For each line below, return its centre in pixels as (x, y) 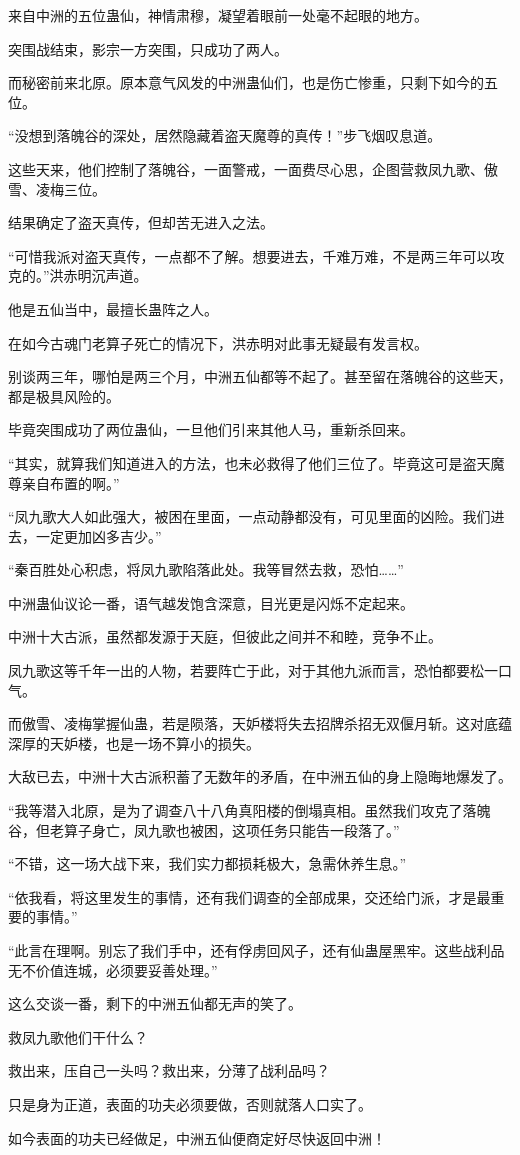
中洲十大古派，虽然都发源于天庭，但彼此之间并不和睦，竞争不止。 (225, 636)
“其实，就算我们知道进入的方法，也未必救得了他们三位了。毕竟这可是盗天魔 (256, 462)
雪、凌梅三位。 (57, 188)
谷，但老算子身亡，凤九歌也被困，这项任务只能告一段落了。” (204, 829)
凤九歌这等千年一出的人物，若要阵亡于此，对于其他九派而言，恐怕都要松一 (253, 670)
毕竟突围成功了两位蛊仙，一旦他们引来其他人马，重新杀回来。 (211, 429)
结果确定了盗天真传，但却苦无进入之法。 (141, 222)
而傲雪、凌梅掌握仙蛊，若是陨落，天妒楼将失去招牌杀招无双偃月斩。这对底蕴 (260, 723)
